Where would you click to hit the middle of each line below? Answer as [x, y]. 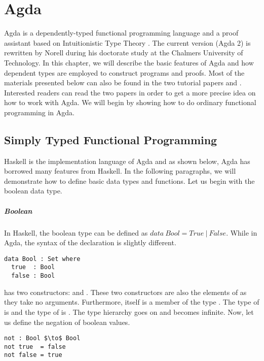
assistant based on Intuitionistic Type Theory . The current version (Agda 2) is [127, 42]
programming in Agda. [39, 112]
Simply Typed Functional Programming [111, 139]
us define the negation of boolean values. [67, 322]
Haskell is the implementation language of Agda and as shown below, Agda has [127, 161]
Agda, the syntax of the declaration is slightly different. [90, 242]
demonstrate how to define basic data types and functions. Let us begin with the [129, 180]
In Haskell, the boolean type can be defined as [76, 232]
